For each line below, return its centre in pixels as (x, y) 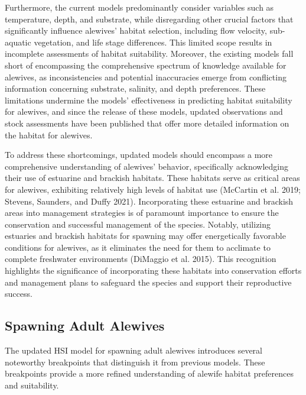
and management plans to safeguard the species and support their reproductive (148, 282)
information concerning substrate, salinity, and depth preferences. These (135, 88)
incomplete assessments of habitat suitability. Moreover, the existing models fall (149, 54)
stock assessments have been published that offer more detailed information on (147, 123)
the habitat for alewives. (49, 135)
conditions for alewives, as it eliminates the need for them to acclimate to (138, 247)
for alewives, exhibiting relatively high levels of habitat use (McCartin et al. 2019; (153, 189)
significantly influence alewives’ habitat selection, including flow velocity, (136, 30)
